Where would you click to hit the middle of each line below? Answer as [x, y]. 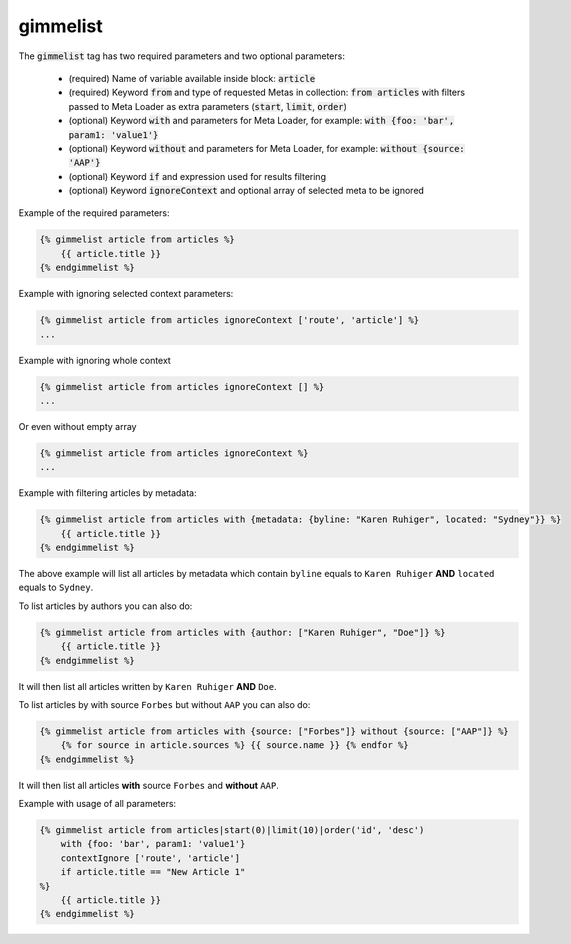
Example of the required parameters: [94, 213]
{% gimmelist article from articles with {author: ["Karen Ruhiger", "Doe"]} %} [242, 632]
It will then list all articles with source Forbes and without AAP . [148, 785]
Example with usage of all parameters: [97, 804]
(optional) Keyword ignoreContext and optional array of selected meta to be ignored [246, 191]
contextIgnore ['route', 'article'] [150, 858]
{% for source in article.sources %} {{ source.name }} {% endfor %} [234, 745]
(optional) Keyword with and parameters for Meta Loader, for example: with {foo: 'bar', [261, 121]
